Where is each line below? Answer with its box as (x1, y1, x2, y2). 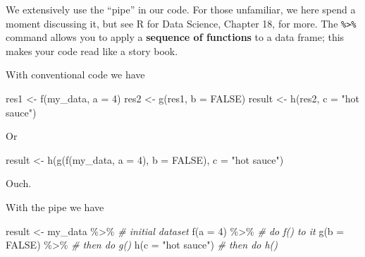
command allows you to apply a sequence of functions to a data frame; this (6, 30, 345, 44)
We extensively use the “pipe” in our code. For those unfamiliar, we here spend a (6, 2, 356, 16)
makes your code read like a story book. (6, 43, 178, 58)
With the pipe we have (6, 200, 104, 214)
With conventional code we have (6, 67, 145, 82)
